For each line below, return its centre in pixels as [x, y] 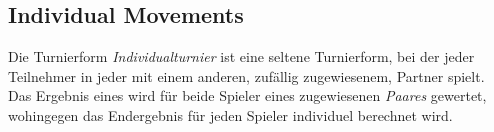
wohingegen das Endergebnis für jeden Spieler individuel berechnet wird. [230, 114]
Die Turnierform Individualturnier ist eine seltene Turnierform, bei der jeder [241, 56]
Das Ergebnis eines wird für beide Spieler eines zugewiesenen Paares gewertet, [247, 95]
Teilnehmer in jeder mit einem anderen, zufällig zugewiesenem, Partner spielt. [246, 75]
